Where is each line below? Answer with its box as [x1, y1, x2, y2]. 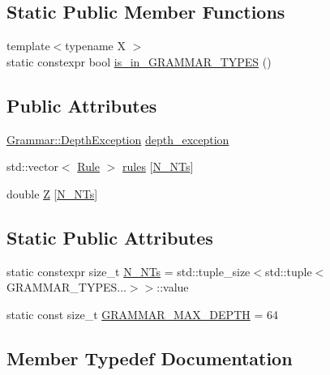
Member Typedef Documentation [6, 345, 293, 370]
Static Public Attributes [6, 224, 213, 249]
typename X [65, 37, 126, 54]
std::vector [6, 158, 58, 175]
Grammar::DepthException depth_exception [6, 130, 229, 147]
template [6, 37, 50, 54]
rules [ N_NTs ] [122, 158, 194, 175]
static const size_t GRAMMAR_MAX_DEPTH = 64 [6, 305, 278, 322]
